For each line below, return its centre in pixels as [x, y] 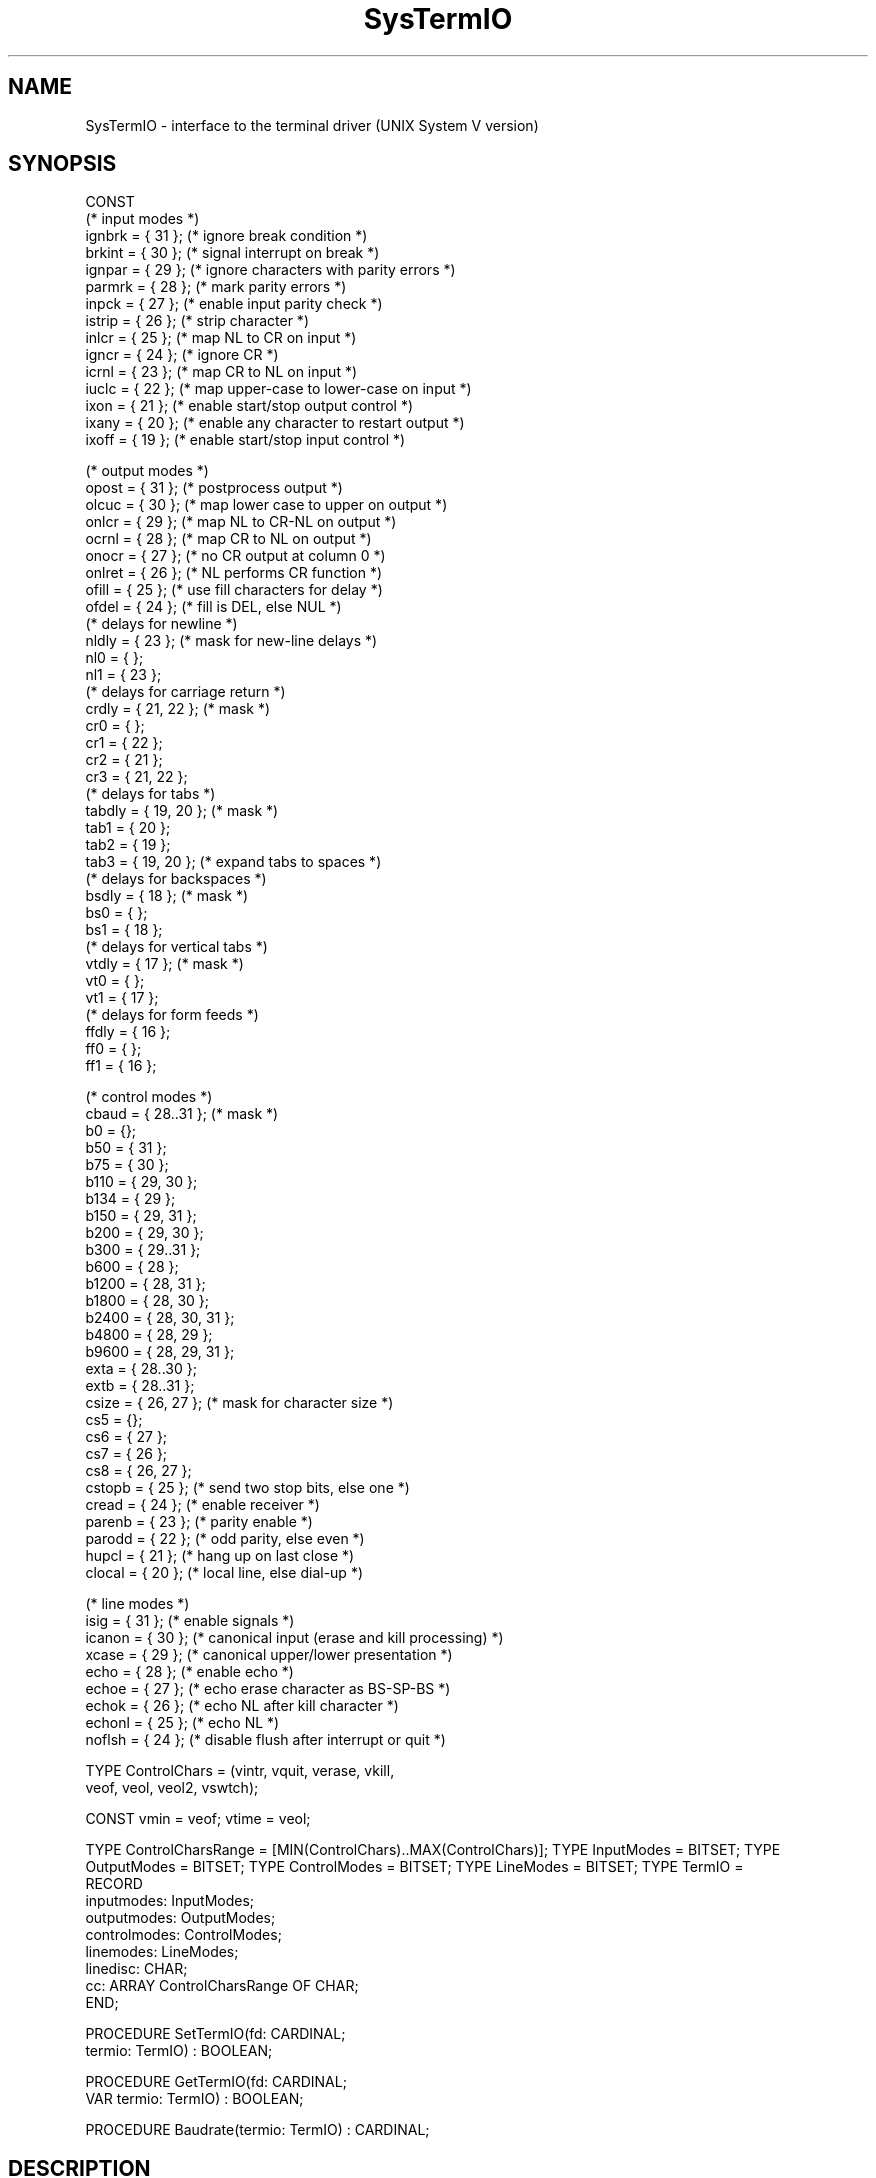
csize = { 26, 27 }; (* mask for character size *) [239, 1403]
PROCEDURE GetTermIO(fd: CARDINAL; [216, 2082]
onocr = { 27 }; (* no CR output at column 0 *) [235, 556]
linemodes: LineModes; [162, 1952]
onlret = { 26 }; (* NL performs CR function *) [234, 573]
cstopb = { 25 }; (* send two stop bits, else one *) [247, 1488]
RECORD [114, 1884]
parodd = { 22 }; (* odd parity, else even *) [225, 1539]
